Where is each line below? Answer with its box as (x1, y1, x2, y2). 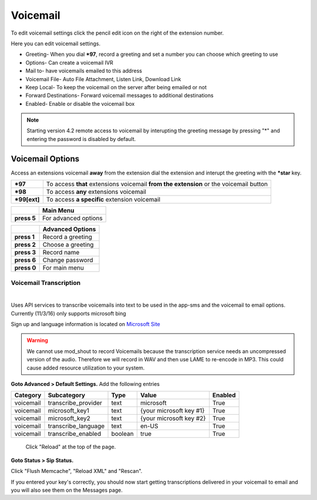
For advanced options (42, 214, 103, 223)
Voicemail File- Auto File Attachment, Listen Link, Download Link (25, 75, 181, 82)
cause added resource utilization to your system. (26, 364, 145, 371)
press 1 (14, 233, 35, 241)
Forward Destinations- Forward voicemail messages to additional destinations (25, 92, 214, 99)
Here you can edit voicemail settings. (11, 40, 101, 47)
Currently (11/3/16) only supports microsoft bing (11, 310, 126, 317)
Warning (26, 337, 48, 344)
